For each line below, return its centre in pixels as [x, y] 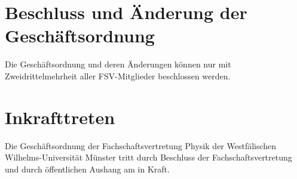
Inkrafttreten [60, 117]
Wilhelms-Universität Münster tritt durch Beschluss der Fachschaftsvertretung [148, 157]
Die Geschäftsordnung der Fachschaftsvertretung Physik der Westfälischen [141, 145]
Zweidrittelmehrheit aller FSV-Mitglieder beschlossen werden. [118, 75]
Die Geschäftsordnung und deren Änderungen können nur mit [118, 64]
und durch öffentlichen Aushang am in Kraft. [87, 169]
